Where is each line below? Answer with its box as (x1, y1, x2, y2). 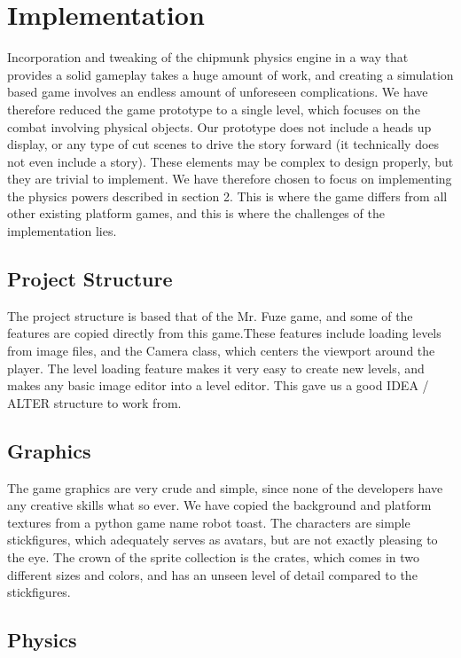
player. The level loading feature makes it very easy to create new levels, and (7, 358, 425, 377)
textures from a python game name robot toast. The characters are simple (7, 513, 410, 531)
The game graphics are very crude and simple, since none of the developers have (7, 478, 443, 497)
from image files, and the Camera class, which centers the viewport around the (7, 341, 435, 360)
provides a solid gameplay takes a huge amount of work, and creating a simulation (7, 65, 454, 83)
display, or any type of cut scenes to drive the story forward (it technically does (7, 135, 440, 153)
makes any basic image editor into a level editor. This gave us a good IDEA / (7, 376, 429, 395)
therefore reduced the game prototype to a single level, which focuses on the (7, 99, 420, 118)
